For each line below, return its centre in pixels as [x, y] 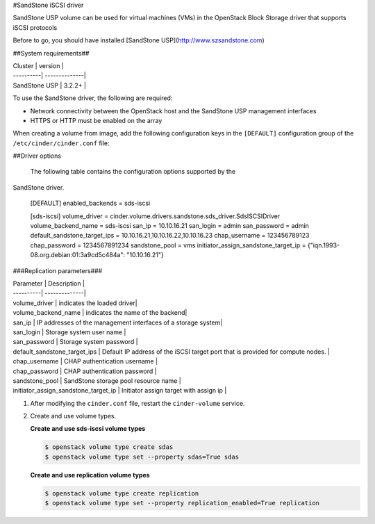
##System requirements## [51, 53]
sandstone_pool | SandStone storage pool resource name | [97, 380]
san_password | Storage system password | [75, 342]
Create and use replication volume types [90, 475]
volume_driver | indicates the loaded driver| [75, 303]
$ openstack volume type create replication [122, 493]
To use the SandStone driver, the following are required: [93, 98]
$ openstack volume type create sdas [109, 447]
